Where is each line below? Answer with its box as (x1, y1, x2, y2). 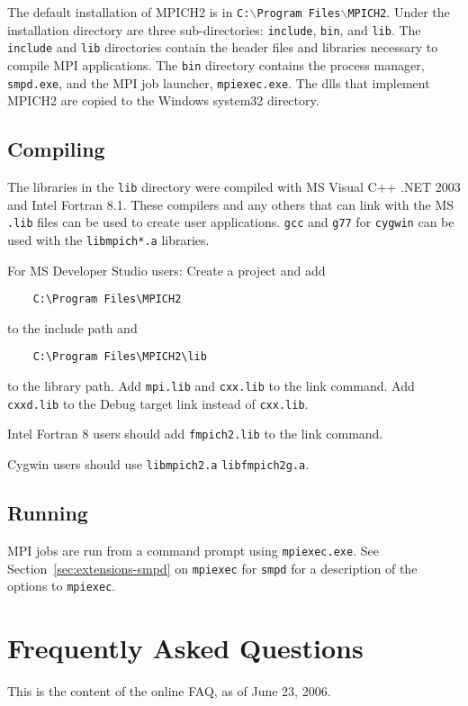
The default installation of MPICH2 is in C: (7, 3, 250, 21)
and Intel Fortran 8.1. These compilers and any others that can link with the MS (7, 195, 454, 213)
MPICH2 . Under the (347, 3, 450, 21)
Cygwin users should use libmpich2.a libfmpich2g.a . (7, 455, 310, 474)
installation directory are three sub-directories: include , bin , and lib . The (7, 20, 421, 39)
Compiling (7, 135, 105, 163)
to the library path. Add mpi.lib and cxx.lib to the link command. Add (7, 376, 415, 395)
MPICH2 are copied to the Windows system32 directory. (7, 91, 319, 110)
